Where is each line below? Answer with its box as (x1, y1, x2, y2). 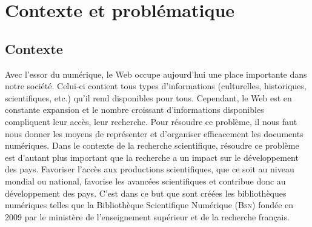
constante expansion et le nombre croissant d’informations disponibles (5, 103, 264, 116)
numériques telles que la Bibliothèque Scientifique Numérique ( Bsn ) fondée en (5, 198, 294, 211)
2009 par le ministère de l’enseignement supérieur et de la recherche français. (5, 210, 290, 223)
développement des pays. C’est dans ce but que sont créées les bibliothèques (5, 186, 287, 199)
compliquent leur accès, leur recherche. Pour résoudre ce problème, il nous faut (5, 115, 297, 127)
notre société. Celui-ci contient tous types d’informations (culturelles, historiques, (5, 80, 307, 92)
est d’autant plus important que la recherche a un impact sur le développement (5, 151, 299, 163)
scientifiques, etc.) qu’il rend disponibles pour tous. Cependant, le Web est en (5, 91, 292, 104)
